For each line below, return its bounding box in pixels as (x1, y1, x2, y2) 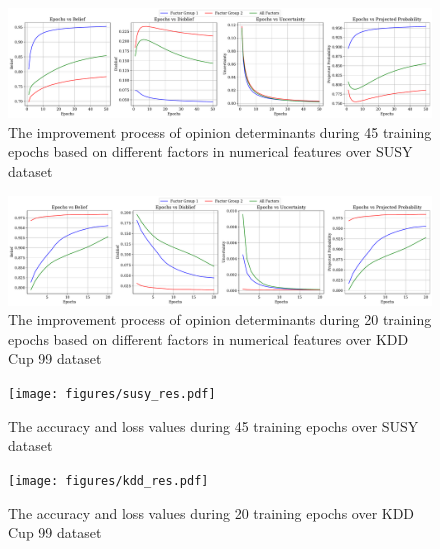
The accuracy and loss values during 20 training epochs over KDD (8, 502, 415, 523)
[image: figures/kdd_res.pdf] (8, 473, 209, 488)
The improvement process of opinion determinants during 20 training (8, 309, 432, 330)
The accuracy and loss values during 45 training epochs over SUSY (8, 415, 419, 436)
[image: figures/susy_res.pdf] (8, 387, 216, 402)
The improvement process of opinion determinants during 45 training (8, 121, 432, 142)
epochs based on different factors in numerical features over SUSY (8, 141, 413, 162)
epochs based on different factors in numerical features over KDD (8, 328, 409, 349)
